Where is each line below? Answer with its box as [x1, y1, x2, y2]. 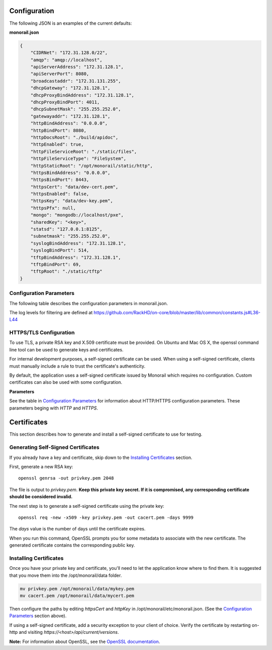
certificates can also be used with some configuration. [9, 379, 123, 385]
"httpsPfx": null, [30, 205, 76, 211]
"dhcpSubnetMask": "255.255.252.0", [30, 106, 121, 112]
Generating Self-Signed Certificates [9, 444, 100, 451]
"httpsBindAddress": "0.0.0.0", [30, 169, 111, 175]
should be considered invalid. [9, 494, 73, 500]
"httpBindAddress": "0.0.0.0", [30, 121, 108, 126]
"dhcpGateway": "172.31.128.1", [30, 85, 111, 91]
